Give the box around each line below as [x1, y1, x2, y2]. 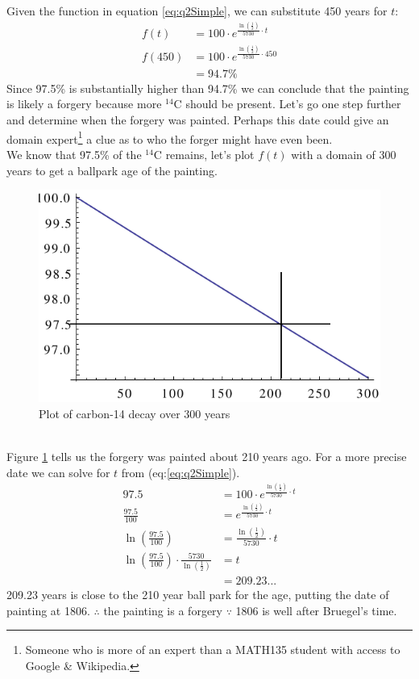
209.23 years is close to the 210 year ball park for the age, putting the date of [6, 585, 389, 602]
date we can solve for [6, 463, 110, 480]
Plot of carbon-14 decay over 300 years [39, 404, 230, 421]
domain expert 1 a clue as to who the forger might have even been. [6, 128, 333, 147]
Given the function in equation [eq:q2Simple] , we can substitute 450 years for [6, 2, 388, 19]
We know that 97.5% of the [6, 145, 142, 162]
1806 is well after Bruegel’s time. [235, 601, 397, 618]
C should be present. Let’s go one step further [173, 95, 401, 112]
